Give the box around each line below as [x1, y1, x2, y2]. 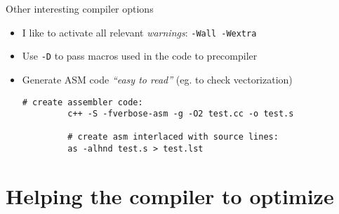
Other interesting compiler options [6, 1, 154, 15]
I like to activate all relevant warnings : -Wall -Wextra [22, 25, 257, 39]
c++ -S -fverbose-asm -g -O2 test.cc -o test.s [67, 109, 294, 119]
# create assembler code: [22, 97, 143, 107]
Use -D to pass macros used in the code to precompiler [22, 48, 258, 63]
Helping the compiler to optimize [6, 181, 334, 210]
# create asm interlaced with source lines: [67, 132, 279, 142]
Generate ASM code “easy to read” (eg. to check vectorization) [22, 72, 293, 86]
